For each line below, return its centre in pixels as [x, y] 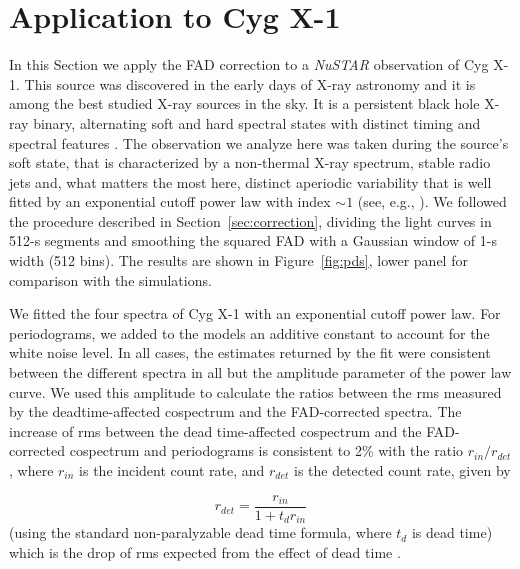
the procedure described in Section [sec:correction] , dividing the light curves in [250, 220]
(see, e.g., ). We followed [432, 201]
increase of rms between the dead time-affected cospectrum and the [215, 430]
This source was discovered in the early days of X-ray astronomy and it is [250, 83]
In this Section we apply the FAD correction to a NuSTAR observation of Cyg [249, 64]
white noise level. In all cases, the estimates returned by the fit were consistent [250, 352]
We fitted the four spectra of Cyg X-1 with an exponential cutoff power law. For [255, 313]
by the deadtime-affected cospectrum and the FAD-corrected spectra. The [235, 411]
